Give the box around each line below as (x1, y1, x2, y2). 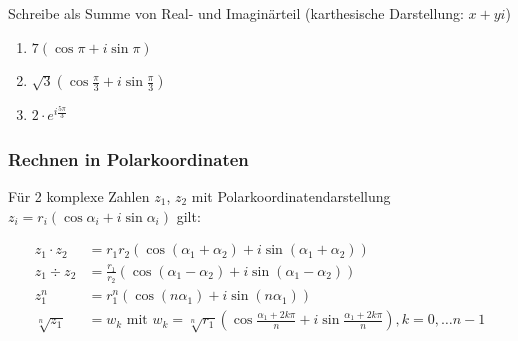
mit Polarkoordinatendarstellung (191, 186, 391, 206)
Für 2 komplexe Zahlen (8, 186, 150, 206)
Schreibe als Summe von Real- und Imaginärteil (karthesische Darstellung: (8, 3, 464, 23)
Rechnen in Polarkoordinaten (8, 146, 249, 171)
